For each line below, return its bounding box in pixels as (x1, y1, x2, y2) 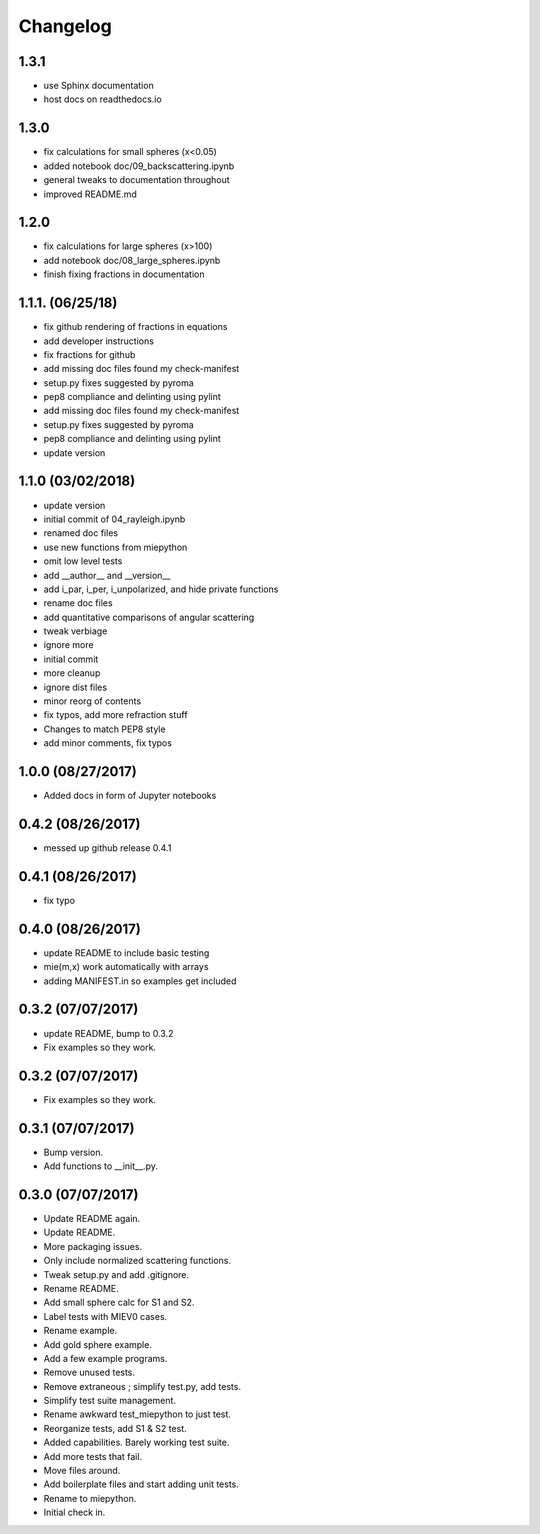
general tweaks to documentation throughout (43, 174, 230, 186)
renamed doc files (43, 527, 119, 539)
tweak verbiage (43, 625, 108, 637)
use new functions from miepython (43, 541, 188, 553)
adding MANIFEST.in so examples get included (43, 975, 237, 987)
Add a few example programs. (43, 1352, 168, 1364)
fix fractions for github (43, 348, 136, 360)
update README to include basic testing (43, 946, 210, 959)
